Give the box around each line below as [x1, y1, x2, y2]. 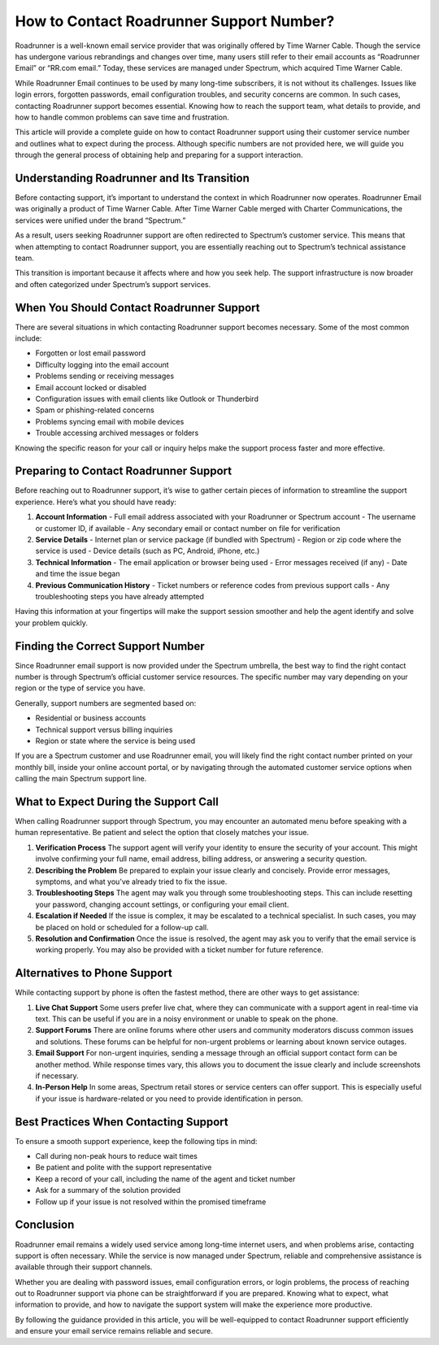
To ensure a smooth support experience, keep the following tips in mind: [15, 1136, 258, 1146]
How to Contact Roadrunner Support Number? [15, 12, 335, 30]
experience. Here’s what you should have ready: [15, 497, 176, 507]
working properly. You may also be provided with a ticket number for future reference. [35, 945, 324, 955]
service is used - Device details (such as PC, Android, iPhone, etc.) [35, 546, 260, 556]
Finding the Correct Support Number [15, 639, 205, 653]
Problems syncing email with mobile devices [35, 416, 185, 426]
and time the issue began [35, 569, 120, 579]
